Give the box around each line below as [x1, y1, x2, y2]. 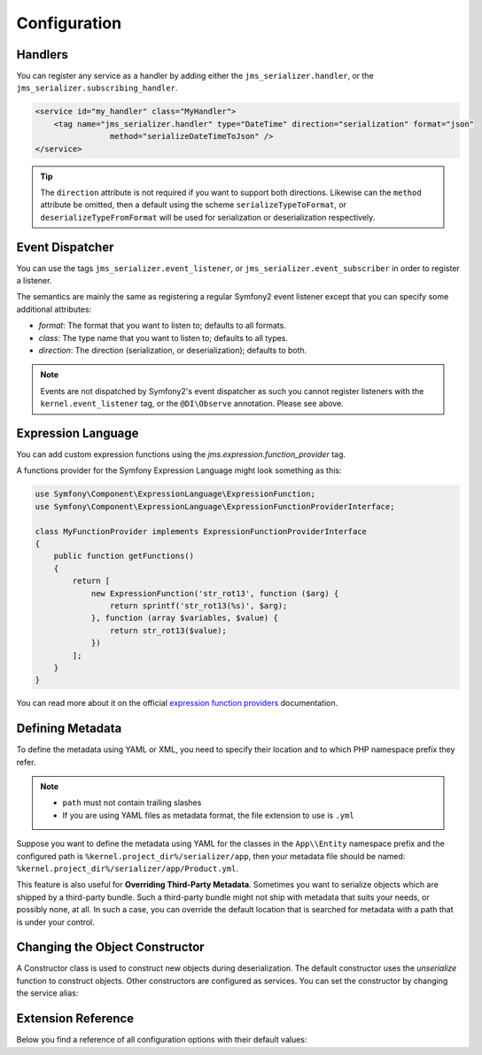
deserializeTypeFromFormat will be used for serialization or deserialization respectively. [40, 212, 376, 222]
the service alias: [16, 988, 79, 998]
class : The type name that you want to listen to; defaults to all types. [38, 332, 288, 343]
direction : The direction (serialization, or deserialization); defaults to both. [38, 345, 307, 356]
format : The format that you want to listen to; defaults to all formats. [38, 320, 287, 331]
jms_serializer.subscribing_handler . [16, 82, 178, 93]
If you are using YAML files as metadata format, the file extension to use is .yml [62, 810, 354, 820]
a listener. [16, 275, 52, 286]
